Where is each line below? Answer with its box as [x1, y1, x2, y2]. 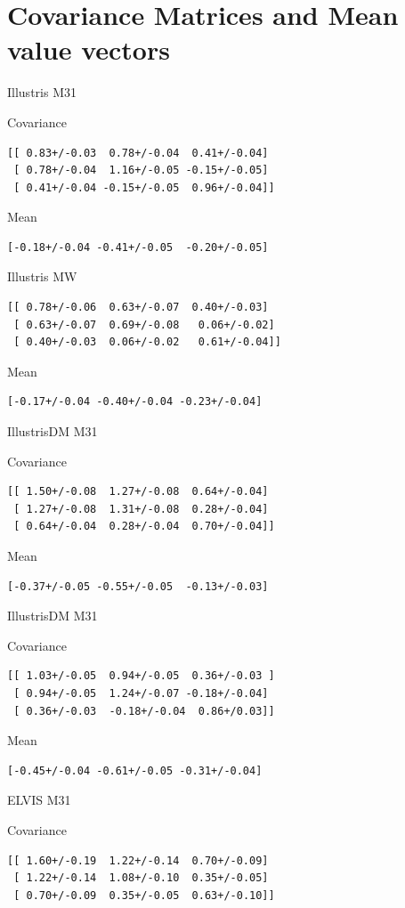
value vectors [7, 31, 170, 68]
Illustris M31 [7, 83, 77, 101]
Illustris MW [7, 267, 77, 286]
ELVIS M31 [7, 790, 71, 809]
